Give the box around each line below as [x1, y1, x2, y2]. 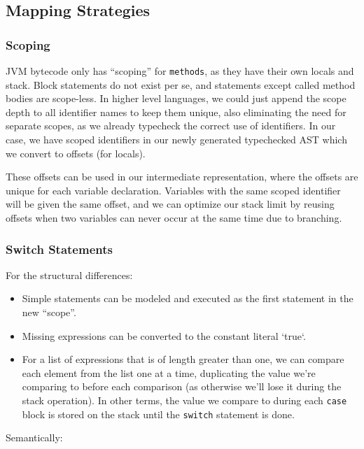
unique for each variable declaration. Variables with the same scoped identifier [6, 183, 341, 197]
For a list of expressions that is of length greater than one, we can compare [22, 352, 344, 366]
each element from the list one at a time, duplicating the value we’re [22, 365, 316, 380]
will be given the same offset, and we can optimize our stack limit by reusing [6, 197, 335, 211]
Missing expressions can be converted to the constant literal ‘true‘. [22, 328, 306, 343]
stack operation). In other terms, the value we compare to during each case [22, 392, 347, 407]
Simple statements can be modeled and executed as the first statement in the [22, 291, 353, 306]
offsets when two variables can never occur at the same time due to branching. [6, 211, 342, 224]
